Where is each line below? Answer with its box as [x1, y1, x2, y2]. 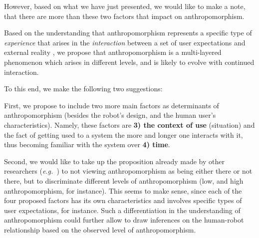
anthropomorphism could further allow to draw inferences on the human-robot [4, 215, 244, 225]
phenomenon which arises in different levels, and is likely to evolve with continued [4, 56, 255, 67]
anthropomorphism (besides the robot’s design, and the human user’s [4, 110, 216, 120]
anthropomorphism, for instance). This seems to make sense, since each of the [4, 185, 242, 196]
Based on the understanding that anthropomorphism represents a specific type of [4, 27, 252, 38]
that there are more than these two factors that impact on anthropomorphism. [4, 10, 245, 21]
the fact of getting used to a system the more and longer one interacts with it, [4, 129, 243, 140]
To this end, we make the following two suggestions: [4, 83, 163, 94]
